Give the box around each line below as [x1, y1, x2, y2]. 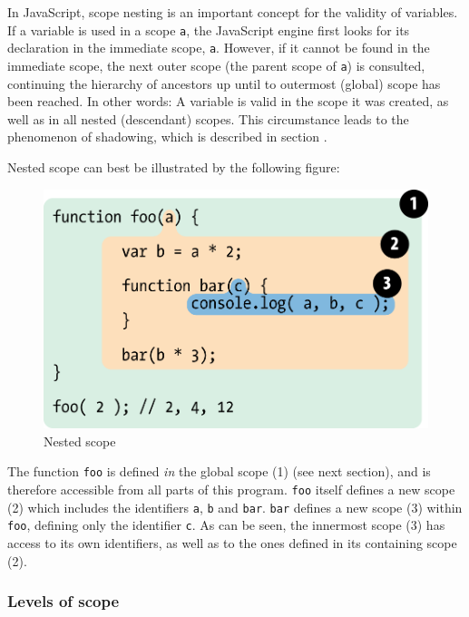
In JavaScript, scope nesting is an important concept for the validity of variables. [7, 3, 458, 21]
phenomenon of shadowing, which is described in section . [7, 127, 327, 146]
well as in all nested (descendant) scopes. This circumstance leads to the [7, 109, 409, 128]
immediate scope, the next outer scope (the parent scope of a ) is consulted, [7, 55, 425, 74]
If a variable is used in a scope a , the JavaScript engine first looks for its [7, 20, 410, 39]
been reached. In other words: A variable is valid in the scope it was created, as [7, 92, 449, 111]
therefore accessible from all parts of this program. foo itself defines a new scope [7, 480, 455, 499]
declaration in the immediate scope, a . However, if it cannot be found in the [7, 38, 430, 57]
